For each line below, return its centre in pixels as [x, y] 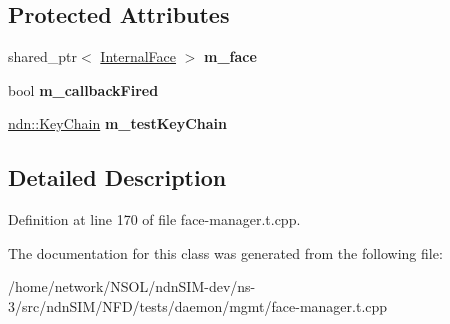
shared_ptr [43, 56]
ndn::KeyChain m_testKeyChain [118, 123]
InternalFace [138, 56]
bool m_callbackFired [83, 89]
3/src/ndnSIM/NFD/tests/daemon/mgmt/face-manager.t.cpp [198, 305]
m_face [230, 56]
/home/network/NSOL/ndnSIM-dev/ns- [132, 286]
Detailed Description [117, 177]
